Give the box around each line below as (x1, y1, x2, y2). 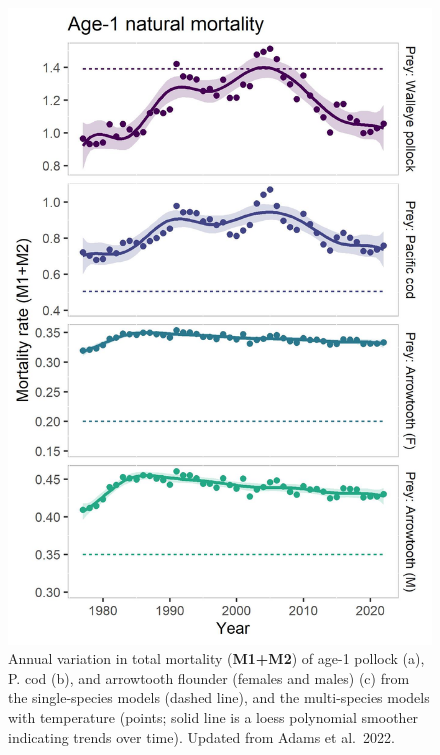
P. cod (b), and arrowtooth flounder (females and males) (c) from (8, 667, 410, 688)
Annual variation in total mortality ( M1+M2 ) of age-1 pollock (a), (8, 648, 425, 669)
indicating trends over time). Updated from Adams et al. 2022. (8, 726, 395, 747)
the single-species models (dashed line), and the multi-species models (8, 687, 430, 708)
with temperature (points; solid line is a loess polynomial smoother (8, 706, 419, 727)
